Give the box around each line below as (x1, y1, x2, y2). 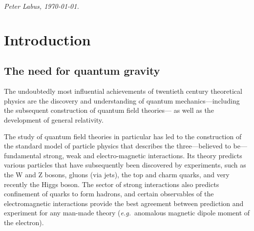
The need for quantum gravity (4, 63, 160, 78)
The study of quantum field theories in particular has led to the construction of (4, 131, 242, 141)
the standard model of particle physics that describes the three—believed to (4, 141, 231, 151)
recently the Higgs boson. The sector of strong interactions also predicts (4, 179, 219, 189)
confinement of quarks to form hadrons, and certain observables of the (4, 189, 214, 199)
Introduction (4, 29, 91, 49)
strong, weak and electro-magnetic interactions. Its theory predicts (43, 150, 242, 160)
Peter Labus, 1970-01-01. (4, 1, 79, 11)
